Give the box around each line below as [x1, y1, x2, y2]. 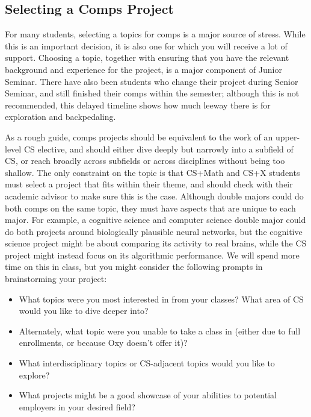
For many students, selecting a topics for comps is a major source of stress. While [5, 28, 306, 40]
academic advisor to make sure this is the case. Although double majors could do [5, 189, 304, 202]
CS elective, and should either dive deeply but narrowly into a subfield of [23, 142, 294, 155]
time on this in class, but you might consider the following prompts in [5, 260, 263, 273]
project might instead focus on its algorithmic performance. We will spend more [5, 248, 300, 261]
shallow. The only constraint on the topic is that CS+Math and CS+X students [5, 166, 300, 178]
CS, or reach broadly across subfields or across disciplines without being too [5, 154, 285, 167]
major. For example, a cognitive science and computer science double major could [5, 213, 306, 226]
